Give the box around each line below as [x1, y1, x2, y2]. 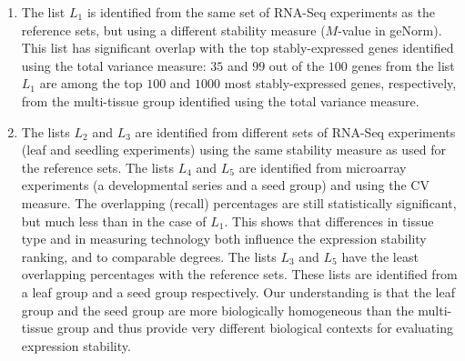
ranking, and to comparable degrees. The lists [21, 246, 277, 266]
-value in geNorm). [338, 20, 442, 39]
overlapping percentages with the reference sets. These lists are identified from [21, 265, 458, 284]
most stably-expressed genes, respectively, [224, 74, 457, 93]
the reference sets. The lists [21, 157, 174, 176]
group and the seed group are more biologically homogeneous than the [21, 300, 414, 319]
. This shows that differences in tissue [224, 211, 434, 230]
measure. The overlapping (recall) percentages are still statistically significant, [21, 193, 457, 212]
